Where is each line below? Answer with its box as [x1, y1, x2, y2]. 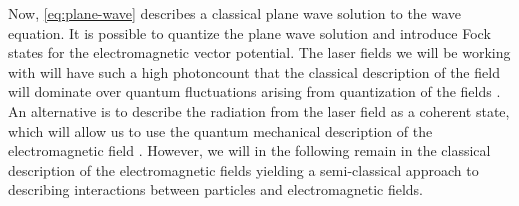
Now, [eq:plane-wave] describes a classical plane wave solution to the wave [8, 3, 462, 23]
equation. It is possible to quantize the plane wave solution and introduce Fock [8, 22, 491, 43]
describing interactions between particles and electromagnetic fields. [8, 179, 424, 200]
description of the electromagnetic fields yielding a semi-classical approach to [8, 159, 479, 180]
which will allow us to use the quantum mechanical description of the [8, 120, 433, 141]
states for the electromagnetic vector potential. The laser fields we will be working [8, 42, 511, 63]
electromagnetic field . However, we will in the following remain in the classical [8, 140, 491, 161]
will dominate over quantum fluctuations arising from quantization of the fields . [8, 81, 501, 102]
